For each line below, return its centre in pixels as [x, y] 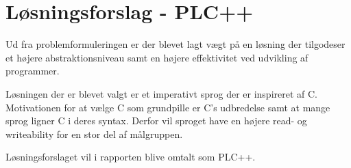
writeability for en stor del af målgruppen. [94, 134]
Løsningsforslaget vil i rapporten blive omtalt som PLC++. [131, 157]
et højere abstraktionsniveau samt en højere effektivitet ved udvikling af [157, 57]
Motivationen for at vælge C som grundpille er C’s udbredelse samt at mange [168, 107]
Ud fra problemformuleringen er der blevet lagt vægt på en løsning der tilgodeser [175, 44]
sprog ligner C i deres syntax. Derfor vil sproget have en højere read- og [156, 121]
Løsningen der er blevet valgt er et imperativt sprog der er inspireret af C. [161, 93]
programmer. [33, 71]
